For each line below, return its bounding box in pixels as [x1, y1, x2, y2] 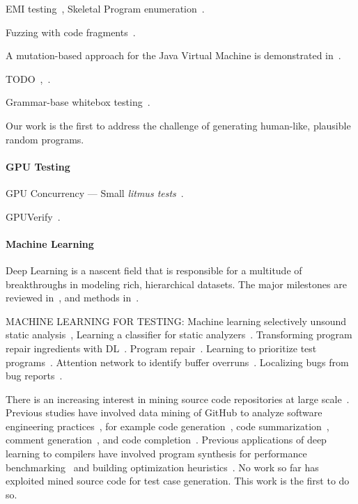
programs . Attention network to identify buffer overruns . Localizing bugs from [6, 354, 349, 369]
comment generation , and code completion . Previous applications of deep [6, 432, 327, 447]
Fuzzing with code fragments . [6, 24, 136, 39]
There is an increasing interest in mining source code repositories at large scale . [6, 391, 350, 406]
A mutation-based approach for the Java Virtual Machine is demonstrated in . [6, 48, 341, 63]
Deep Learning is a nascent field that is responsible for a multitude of [6, 262, 302, 277]
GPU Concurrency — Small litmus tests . [6, 185, 184, 200]
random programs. [6, 132, 84, 146]
